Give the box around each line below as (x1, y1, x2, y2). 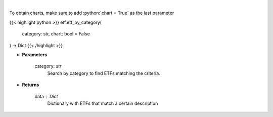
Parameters (22, 51, 48, 58)
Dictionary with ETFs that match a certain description (47, 100, 158, 106)
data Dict (34, 93, 58, 99)
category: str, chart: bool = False (22, 31, 90, 37)
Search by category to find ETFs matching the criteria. (47, 70, 160, 76)
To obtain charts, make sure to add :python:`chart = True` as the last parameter (9, 10, 174, 16)
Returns (22, 82, 39, 88)
